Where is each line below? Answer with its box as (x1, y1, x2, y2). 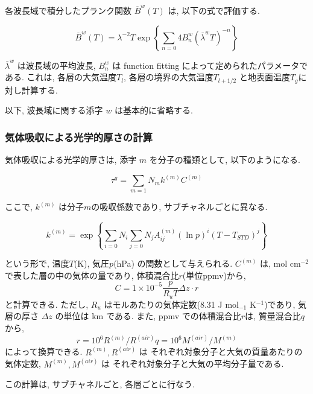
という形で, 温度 (5, 257, 69, 270)
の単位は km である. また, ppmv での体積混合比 (55, 310, 241, 322)
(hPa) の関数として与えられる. (113, 257, 233, 270)
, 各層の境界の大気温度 (124, 71, 213, 83)
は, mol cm (259, 257, 301, 270)
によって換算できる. (5, 345, 83, 358)
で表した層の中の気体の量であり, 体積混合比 (5, 268, 179, 281)
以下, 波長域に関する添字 (5, 104, 103, 116)
